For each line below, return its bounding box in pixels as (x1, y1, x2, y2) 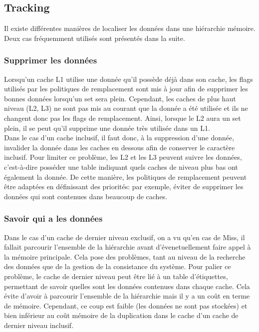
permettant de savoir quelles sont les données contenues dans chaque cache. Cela (4, 281, 250, 291)
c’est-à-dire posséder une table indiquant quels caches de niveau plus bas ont (4, 161, 238, 172)
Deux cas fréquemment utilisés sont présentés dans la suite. (4, 32, 185, 43)
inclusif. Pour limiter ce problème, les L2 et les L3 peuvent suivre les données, (4, 152, 242, 162)
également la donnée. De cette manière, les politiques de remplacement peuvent (4, 171, 247, 182)
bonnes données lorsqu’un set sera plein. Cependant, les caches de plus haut (4, 93, 236, 103)
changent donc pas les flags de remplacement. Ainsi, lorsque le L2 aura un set (4, 112, 241, 123)
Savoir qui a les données (4, 212, 103, 225)
